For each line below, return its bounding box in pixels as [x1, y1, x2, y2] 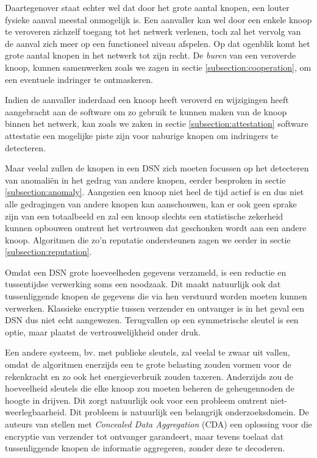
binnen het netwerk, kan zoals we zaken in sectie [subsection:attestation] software [5, 117, 308, 130]
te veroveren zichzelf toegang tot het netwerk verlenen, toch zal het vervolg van [5, 25, 301, 38]
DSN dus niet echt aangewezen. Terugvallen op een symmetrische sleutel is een [5, 313, 299, 326]
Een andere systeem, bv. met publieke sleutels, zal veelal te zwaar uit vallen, [5, 346, 290, 359]
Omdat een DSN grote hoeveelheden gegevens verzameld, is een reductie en [5, 265, 287, 278]
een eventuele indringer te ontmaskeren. [5, 73, 153, 85]
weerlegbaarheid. [5, 406, 67, 418]
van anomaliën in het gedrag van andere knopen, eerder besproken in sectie [5, 173, 286, 186]
